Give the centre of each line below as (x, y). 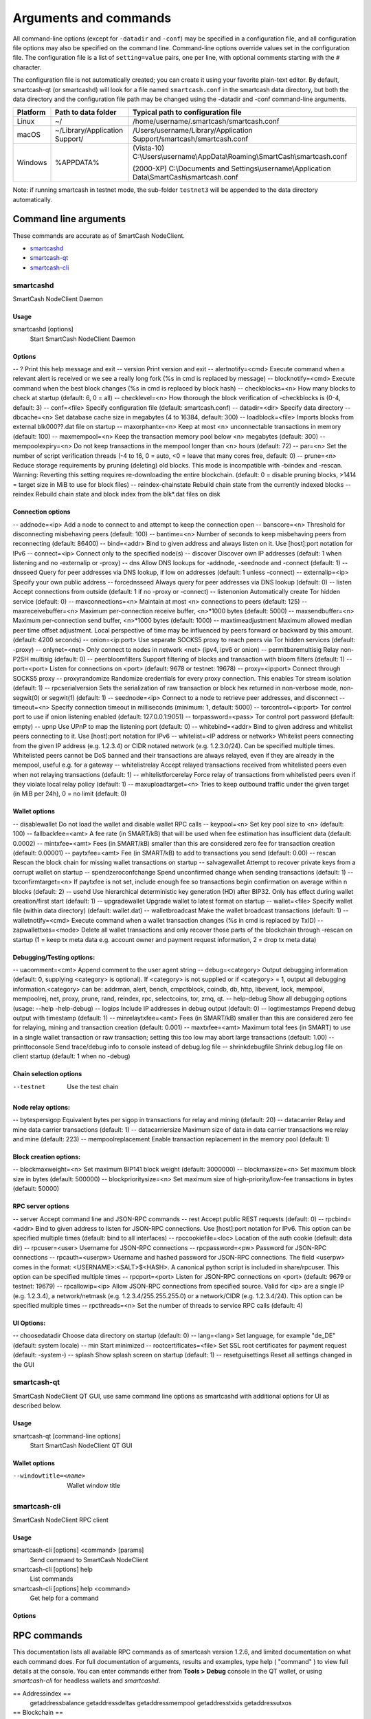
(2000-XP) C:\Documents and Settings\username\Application (232, 168)
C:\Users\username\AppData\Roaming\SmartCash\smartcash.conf (240, 157)
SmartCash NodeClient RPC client (61, 1520)
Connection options (42, 512)
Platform (31, 112)
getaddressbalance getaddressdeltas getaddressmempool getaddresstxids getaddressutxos (161, 1703)
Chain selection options (47, 1074)
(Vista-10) (148, 148)
